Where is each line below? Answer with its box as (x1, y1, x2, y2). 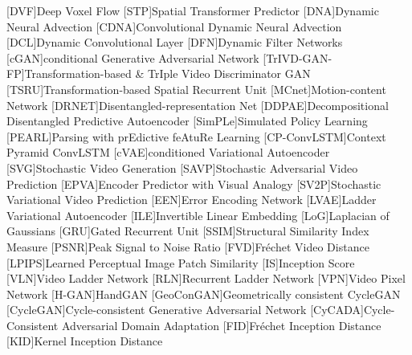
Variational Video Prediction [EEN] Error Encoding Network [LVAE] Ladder (6, 191, 377, 208)
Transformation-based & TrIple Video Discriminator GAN (24, 65, 311, 82)
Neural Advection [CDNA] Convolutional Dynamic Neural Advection (6, 18, 342, 35)
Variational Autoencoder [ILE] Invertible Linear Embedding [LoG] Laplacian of (6, 206, 390, 223)
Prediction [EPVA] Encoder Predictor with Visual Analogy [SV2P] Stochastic (6, 175, 381, 192)
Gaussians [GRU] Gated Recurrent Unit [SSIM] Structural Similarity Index (6, 222, 369, 239)
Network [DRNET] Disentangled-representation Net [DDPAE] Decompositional (6, 96, 389, 113)
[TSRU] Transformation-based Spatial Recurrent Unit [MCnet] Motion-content (6, 80, 386, 97)
